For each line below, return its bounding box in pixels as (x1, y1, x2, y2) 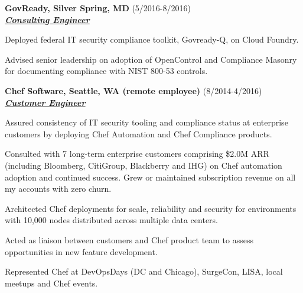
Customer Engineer (5, 96, 86, 108)
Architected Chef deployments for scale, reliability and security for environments (5, 202, 297, 214)
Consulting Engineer (5, 13, 90, 25)
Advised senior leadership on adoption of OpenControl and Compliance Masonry (5, 53, 297, 65)
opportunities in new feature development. (5, 245, 158, 257)
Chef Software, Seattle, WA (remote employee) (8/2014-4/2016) (5, 84, 262, 96)
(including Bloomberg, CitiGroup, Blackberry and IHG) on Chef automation (5, 159, 282, 171)
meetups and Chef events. (5, 276, 98, 289)
